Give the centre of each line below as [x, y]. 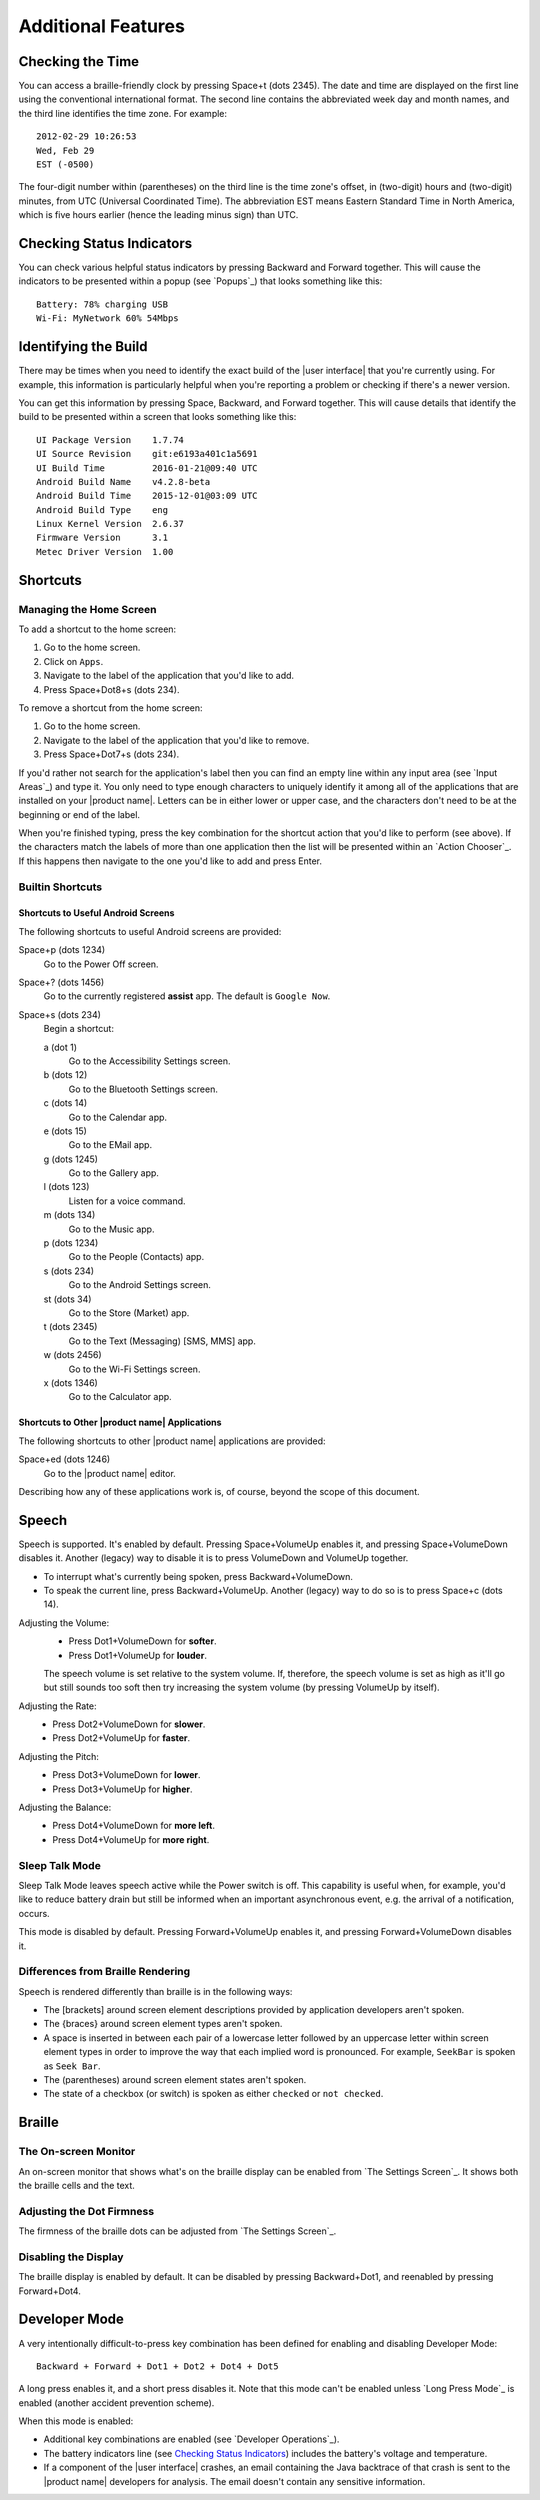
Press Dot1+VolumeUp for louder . [137, 1655]
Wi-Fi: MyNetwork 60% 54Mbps [107, 318]
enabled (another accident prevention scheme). [116, 2402]
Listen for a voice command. [127, 1201]
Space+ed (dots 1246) [64, 1459]
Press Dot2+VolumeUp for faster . [121, 1738]
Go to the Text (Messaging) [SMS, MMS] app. [162, 1341]
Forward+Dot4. [50, 2291]
